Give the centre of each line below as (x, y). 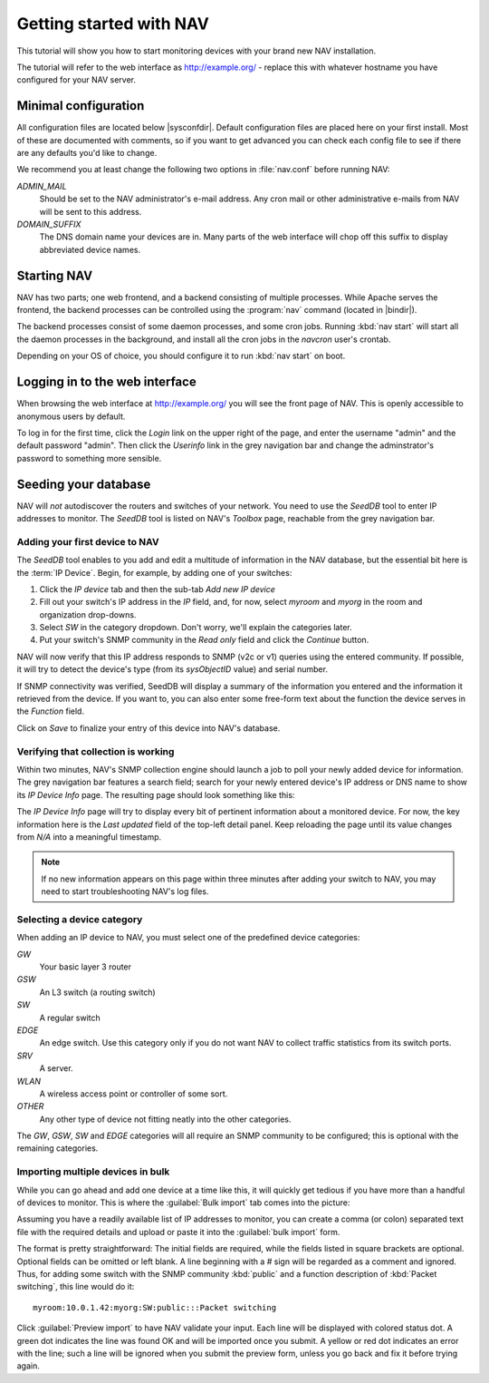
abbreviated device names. (90, 249)
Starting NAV (55, 275)
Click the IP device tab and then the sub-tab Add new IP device (158, 589)
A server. (56, 1068)
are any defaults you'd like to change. (87, 153)
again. (29, 1366)
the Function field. (51, 711)
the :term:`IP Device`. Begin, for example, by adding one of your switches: (154, 572)
